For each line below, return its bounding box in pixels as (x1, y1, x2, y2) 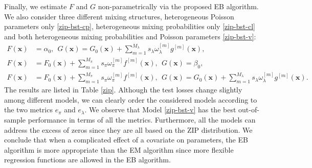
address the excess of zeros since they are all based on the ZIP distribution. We (4, 124, 253, 135)
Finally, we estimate (4, 1, 67, 11)
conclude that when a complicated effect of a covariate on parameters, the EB (4, 134, 248, 145)
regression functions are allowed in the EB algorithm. (4, 154, 171, 165)
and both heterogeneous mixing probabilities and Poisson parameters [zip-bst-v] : (4, 31, 256, 41)
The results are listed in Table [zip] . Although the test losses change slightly (4, 84, 242, 95)
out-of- (238, 104, 259, 115)
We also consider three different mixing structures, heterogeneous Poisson (4, 11, 234, 21)
